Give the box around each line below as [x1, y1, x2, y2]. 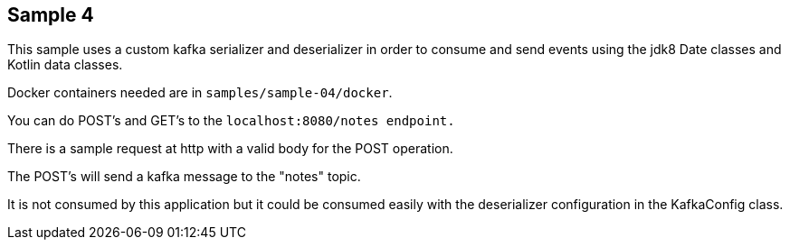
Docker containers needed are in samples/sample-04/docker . [7, 85, 393, 101]
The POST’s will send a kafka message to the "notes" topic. [7, 169, 361, 185]
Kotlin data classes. [7, 57, 123, 73]
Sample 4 [7, 4, 94, 26]
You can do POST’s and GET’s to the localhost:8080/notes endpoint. [7, 113, 455, 129]
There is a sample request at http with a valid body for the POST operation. [7, 141, 453, 157]
